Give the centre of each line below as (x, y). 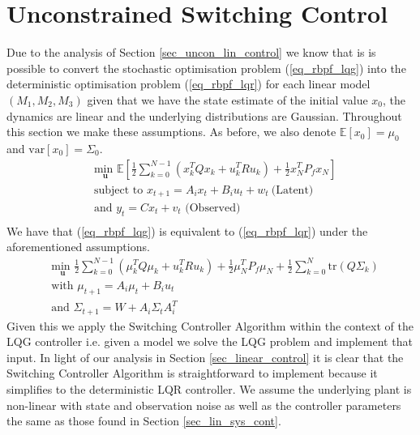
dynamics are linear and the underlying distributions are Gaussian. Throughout (204, 115)
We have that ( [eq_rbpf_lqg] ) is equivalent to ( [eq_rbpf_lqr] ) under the (187, 230)
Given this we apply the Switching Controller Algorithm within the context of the (210, 325)
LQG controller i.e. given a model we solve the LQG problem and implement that (210, 341)
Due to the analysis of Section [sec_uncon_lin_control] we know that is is (191, 52)
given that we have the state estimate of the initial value (227, 99)
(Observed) (213, 209)
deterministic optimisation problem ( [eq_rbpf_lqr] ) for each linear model (189, 84)
